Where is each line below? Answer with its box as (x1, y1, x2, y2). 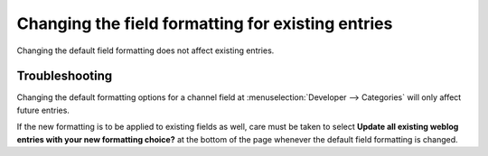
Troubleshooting (16, 69, 113, 84)
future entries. (16, 105, 70, 115)
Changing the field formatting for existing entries (16, 14, 393, 33)
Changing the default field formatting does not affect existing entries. (16, 45, 275, 56)
